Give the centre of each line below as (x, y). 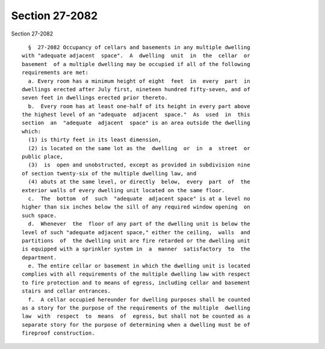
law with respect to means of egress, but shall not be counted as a (136, 316)
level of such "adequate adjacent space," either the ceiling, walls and (136, 232)
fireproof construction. (58, 333)
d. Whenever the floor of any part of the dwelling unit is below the (139, 224)
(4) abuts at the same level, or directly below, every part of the (139, 182)
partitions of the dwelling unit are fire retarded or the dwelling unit (136, 241)
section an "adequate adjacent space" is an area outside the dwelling (136, 123)
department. (39, 257)
